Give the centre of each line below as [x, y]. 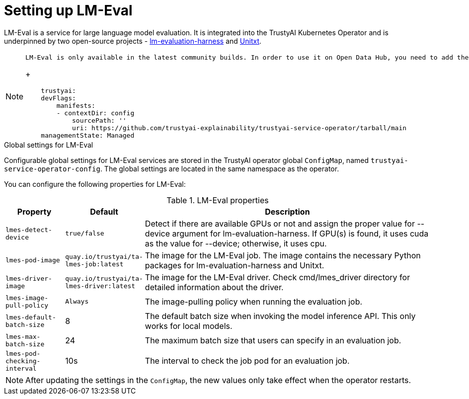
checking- [23, 361]
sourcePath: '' [99, 120]
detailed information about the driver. [214, 287]
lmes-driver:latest [100, 286]
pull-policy [27, 305]
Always [77, 302]
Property [34, 211]
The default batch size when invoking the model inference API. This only [280, 316]
